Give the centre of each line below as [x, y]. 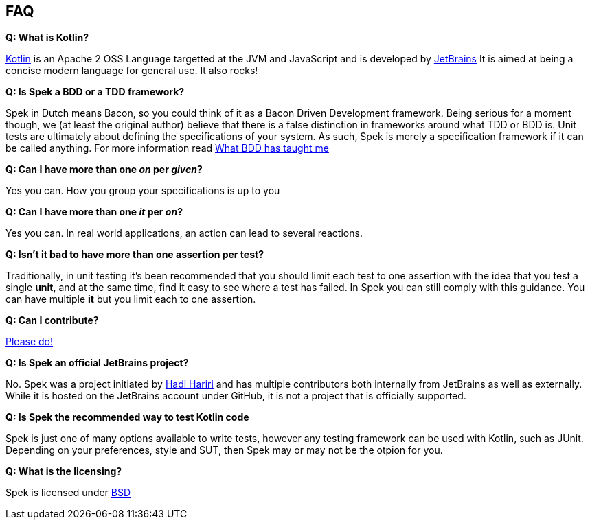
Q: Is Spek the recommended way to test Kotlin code [127, 417]
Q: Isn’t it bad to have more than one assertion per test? [135, 255]
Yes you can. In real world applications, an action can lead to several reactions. [184, 233]
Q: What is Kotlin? [47, 38]
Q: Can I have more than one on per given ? [104, 170]
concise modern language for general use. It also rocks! [132, 71]
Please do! [29, 342]
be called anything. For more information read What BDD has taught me [167, 148]
